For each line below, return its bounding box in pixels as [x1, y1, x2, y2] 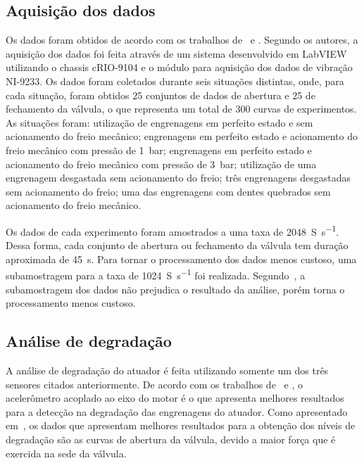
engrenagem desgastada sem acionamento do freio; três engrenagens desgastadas [6, 170, 351, 185]
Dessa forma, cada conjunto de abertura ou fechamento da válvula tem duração [6, 238, 349, 253]
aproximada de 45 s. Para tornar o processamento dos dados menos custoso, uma [6, 251, 357, 266]
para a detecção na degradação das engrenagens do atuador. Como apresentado [6, 404, 348, 419]
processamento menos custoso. [6, 296, 136, 310]
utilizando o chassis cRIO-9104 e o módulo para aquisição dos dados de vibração [6, 60, 353, 75]
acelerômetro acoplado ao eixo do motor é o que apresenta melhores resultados [6, 391, 344, 405]
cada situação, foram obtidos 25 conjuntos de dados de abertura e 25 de [6, 87, 315, 102]
